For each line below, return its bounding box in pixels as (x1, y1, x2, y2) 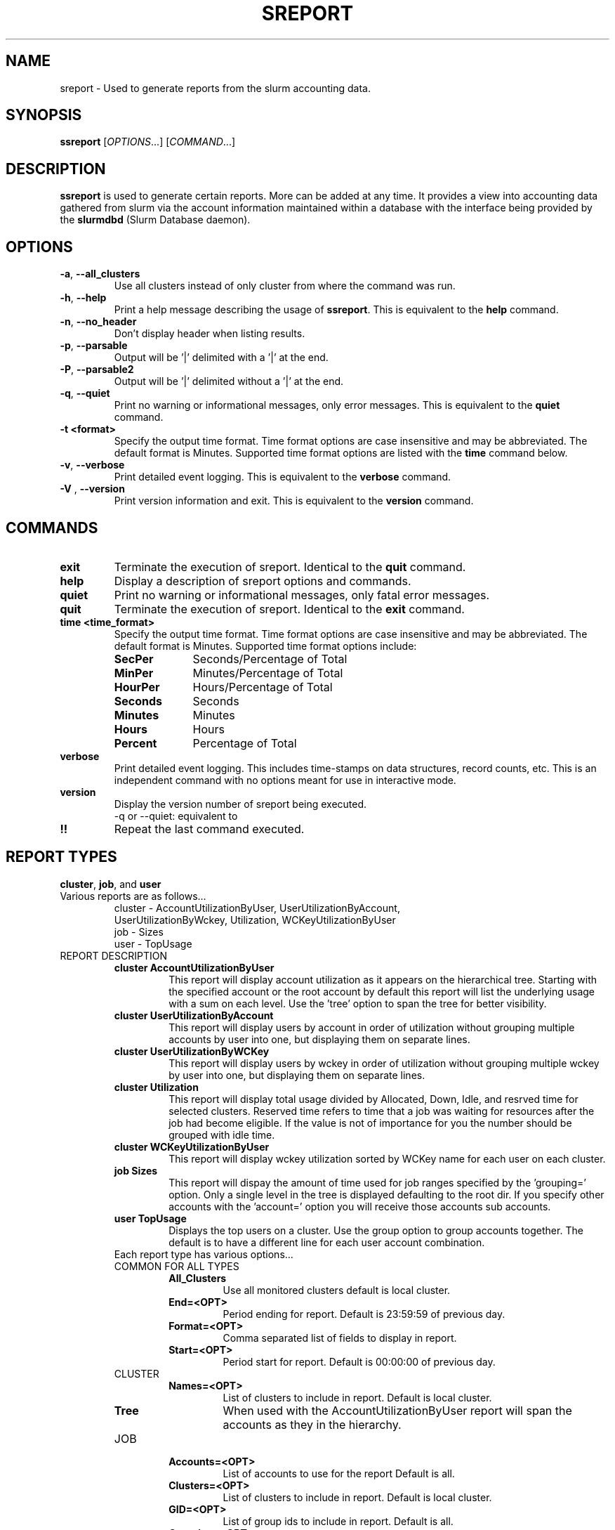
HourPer (114, 679, 160, 694)
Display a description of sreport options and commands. (114, 573, 411, 588)
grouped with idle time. (168, 1128, 275, 1141)
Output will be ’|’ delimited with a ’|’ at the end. (114, 351, 329, 364)
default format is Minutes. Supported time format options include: (114, 639, 417, 652)
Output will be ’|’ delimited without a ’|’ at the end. (114, 375, 344, 388)
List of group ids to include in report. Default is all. (223, 1515, 454, 1527)
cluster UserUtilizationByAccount (114, 1009, 274, 1021)
